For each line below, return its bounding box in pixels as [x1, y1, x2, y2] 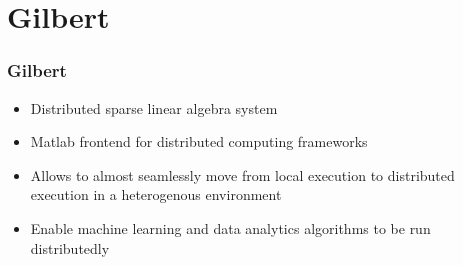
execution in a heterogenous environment [30, 184, 282, 205]
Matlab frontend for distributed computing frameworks [30, 131, 368, 152]
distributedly [30, 237, 110, 258]
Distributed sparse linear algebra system [30, 97, 278, 118]
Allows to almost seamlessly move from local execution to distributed [30, 164, 455, 185]
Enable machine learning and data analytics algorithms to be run [30, 217, 431, 238]
